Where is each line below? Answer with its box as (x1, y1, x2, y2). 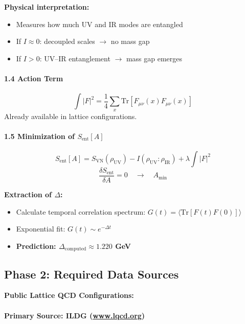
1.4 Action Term (4, 73, 63, 83)
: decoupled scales (39, 36, 95, 47)
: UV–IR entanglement (39, 53, 110, 63)
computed (64, 246, 86, 252)
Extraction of (4, 189, 52, 200)
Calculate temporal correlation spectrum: (16, 206, 146, 217)
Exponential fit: (16, 223, 65, 234)
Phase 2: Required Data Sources (4, 266, 179, 282)
